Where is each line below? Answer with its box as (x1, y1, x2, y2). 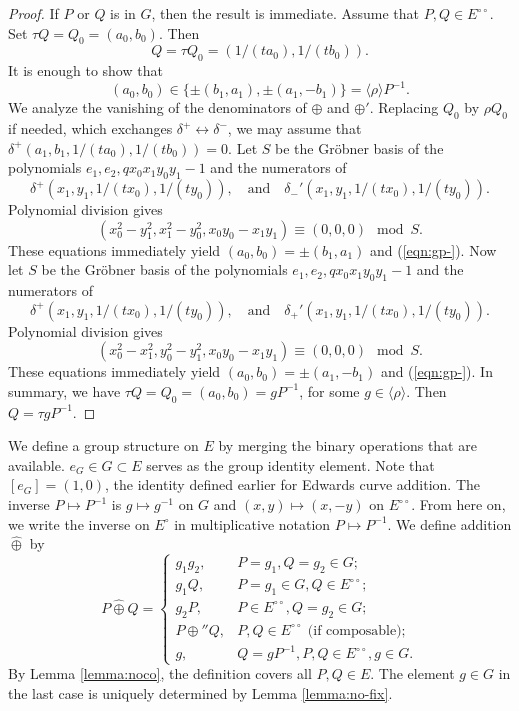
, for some (299, 380, 360, 401)
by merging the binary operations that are (218, 435, 477, 456)
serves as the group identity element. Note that (146, 454, 435, 475)
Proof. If (8, 3, 59, 23)
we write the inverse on (8, 513, 150, 534)
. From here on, (411, 494, 506, 514)
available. (8, 454, 65, 475)
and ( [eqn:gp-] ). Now (369, 239, 497, 260)
